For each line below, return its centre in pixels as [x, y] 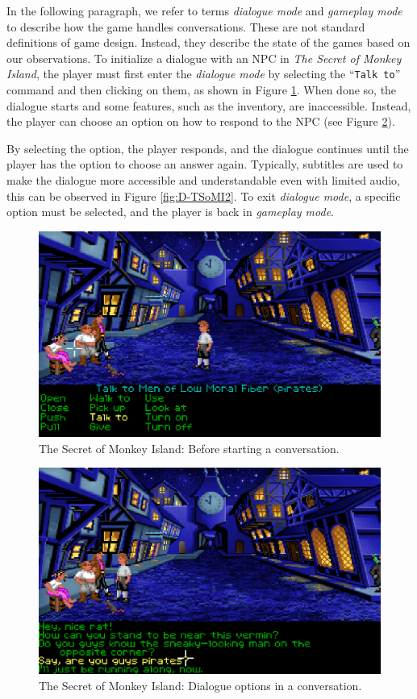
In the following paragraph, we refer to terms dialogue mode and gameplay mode [204, 10]
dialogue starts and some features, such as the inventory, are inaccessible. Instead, [209, 105]
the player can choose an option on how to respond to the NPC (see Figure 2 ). [201, 121]
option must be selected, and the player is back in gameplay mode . [171, 212]
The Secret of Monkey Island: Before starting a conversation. [189, 448]
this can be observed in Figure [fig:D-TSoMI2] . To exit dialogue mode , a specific [204, 196]
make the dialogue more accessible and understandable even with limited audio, [203, 180]
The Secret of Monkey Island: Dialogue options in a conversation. [200, 685]
